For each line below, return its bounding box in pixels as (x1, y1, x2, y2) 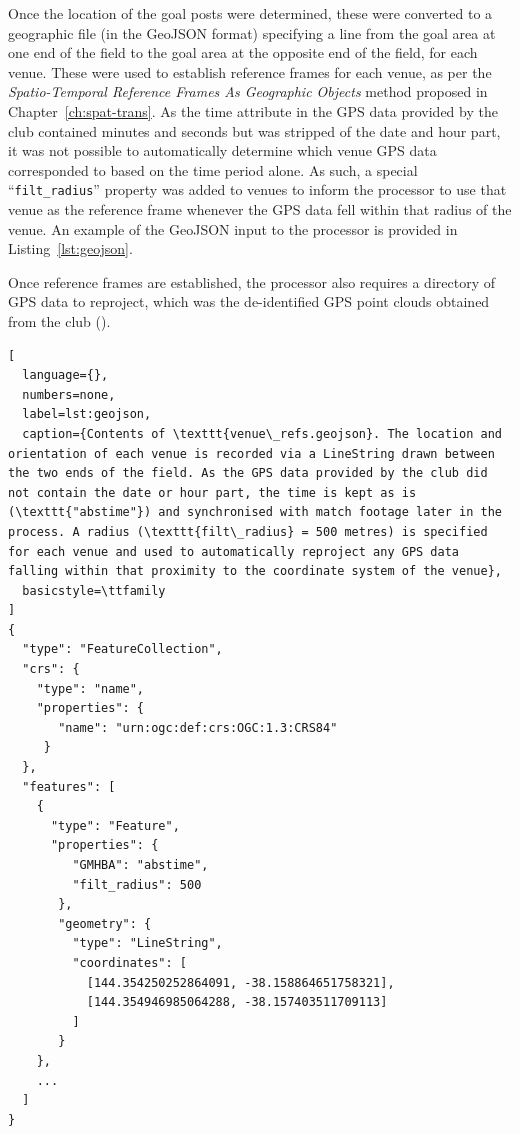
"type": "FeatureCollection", (22, 642, 223, 657)
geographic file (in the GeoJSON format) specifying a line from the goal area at (8, 22, 496, 43)
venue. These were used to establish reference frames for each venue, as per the (8, 61, 492, 82)
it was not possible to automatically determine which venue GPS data (8, 140, 437, 161)
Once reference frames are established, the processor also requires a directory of (8, 271, 495, 292)
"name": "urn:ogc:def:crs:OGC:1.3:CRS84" (58, 720, 338, 735)
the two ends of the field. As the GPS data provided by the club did (8, 466, 488, 481)
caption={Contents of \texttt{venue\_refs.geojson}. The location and (22, 426, 502, 441)
